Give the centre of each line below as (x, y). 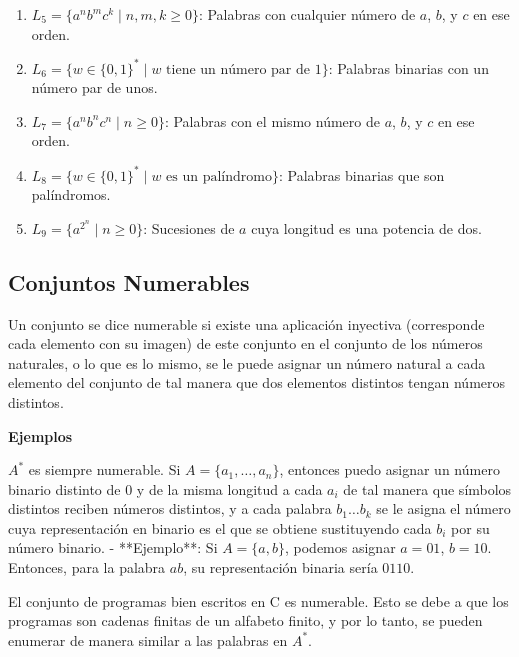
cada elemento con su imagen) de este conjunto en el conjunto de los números (245, 343)
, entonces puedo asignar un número (389, 469)
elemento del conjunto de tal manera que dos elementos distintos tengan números (257, 382)
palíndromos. (71, 194)
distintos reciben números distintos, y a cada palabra (170, 508)
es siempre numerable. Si (104, 469)
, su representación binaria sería (280, 567)
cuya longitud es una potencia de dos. (366, 227)
